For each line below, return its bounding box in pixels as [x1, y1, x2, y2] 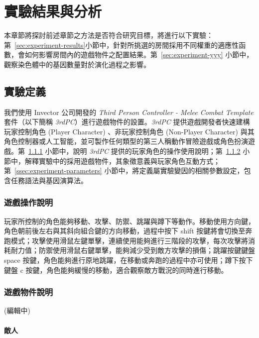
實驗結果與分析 [4, 1, 102, 21]
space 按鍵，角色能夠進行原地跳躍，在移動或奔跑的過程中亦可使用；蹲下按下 [4, 255, 253, 265]
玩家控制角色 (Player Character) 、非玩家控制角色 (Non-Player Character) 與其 [4, 126, 255, 136]
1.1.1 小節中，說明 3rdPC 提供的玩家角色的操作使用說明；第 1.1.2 [28, 146, 241, 156]
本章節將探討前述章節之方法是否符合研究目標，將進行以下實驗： [4, 30, 213, 40]
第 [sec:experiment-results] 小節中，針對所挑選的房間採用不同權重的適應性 [4, 39, 239, 50]
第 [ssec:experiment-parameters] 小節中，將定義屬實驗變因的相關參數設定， [4, 165, 244, 176]
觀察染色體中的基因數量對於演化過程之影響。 [4, 59, 150, 69]
